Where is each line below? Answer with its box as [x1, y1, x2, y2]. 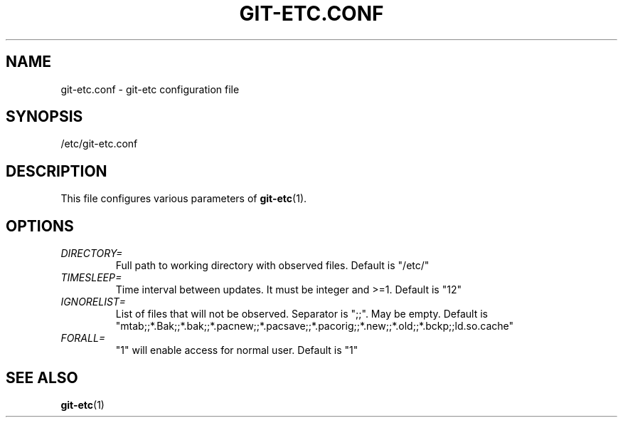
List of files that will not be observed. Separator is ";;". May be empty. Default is [115, 308, 488, 320]
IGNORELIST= [60, 296, 126, 308]
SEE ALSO [6, 368, 78, 387]
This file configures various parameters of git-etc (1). [60, 192, 307, 205]
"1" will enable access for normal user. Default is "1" [115, 344, 358, 357]
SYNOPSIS [6, 108, 83, 126]
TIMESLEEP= [60, 271, 122, 284]
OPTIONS [6, 216, 74, 235]
